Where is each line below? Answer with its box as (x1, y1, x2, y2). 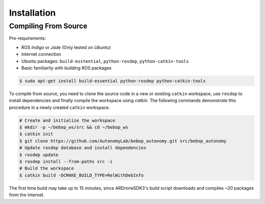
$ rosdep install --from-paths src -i (19, 159, 113, 164)
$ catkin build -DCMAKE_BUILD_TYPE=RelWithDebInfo (19, 172, 144, 178)
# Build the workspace (19, 166, 74, 171)
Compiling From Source (9, 22, 88, 30)
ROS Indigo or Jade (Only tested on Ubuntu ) (21, 44, 111, 50)
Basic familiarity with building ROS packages (21, 65, 112, 71)
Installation (9, 7, 56, 18)
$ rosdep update (19, 152, 59, 157)
